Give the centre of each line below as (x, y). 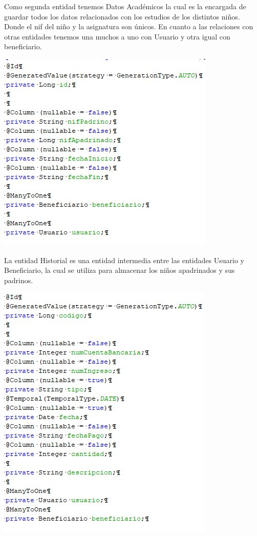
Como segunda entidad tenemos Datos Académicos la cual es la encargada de (125, 6)
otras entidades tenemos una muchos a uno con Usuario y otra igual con (117, 36)
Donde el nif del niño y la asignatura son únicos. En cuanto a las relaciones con (129, 26)
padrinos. (19, 280)
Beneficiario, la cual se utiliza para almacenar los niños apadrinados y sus (120, 270)
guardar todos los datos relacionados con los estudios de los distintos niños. (122, 16)
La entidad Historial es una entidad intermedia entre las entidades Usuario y (124, 260)
